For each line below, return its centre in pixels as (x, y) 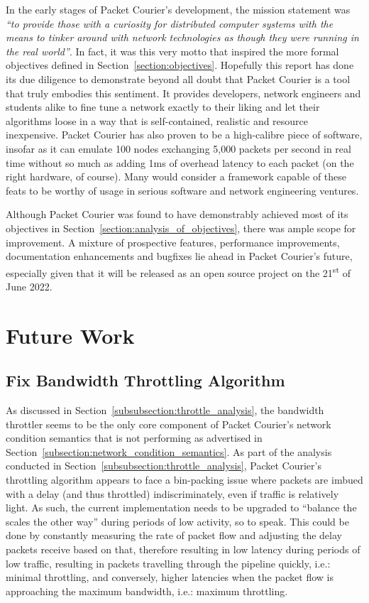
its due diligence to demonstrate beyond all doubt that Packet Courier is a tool (178, 78)
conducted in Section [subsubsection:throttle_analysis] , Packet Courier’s (164, 466)
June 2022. (29, 286)
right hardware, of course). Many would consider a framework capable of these (176, 176)
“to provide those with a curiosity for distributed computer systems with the (170, 23)
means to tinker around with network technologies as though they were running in (182, 37)
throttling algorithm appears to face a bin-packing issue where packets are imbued (184, 480)
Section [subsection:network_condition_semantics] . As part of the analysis (169, 451)
